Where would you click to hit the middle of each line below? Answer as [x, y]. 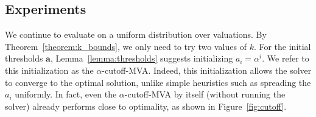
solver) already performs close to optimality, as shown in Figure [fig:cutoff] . [146, 106]
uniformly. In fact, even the [66, 94]
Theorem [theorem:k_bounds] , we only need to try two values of [126, 46]
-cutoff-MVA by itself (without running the [205, 94]
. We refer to [286, 58]
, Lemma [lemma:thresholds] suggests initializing [142, 58]
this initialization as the [49, 70]
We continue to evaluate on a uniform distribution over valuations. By [136, 34]
